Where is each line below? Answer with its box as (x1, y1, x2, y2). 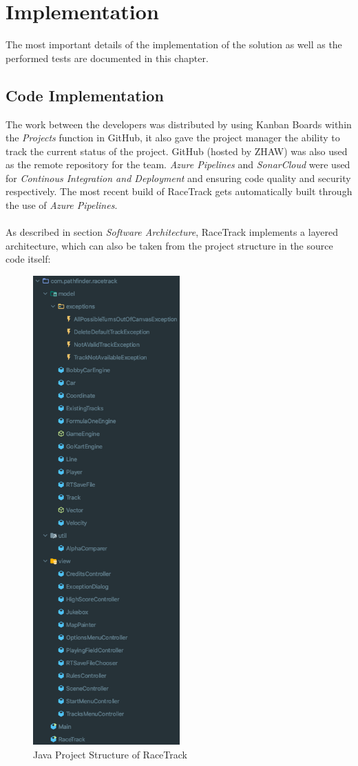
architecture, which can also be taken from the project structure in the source (6, 238, 333, 252)
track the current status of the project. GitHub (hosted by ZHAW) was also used (6, 143, 348, 158)
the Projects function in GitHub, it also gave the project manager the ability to (6, 130, 340, 145)
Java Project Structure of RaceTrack (33, 747, 187, 761)
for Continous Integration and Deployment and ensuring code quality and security (6, 170, 351, 185)
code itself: (6, 252, 51, 266)
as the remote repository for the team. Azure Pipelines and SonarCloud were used (6, 157, 350, 172)
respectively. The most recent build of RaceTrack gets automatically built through (6, 184, 352, 199)
